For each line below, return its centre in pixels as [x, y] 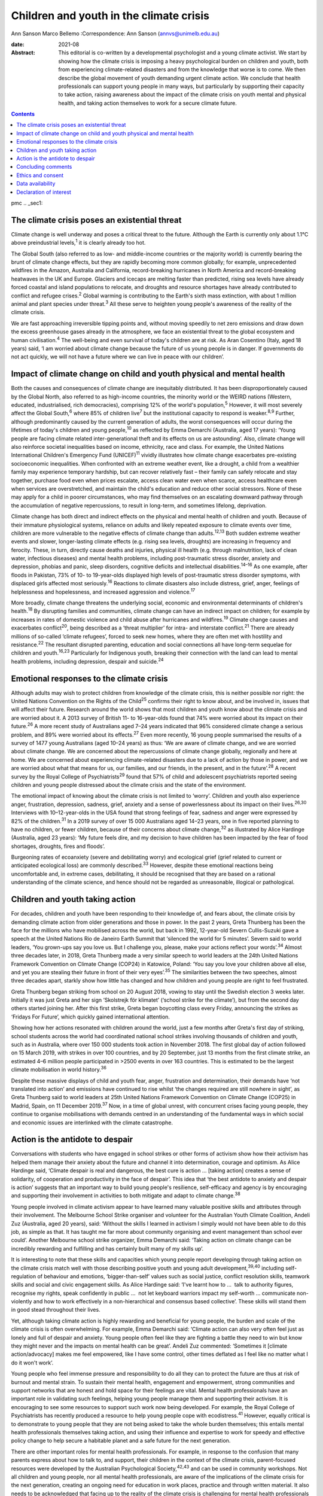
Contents [23, 114]
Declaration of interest [44, 192]
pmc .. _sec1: [27, 203]
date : [18, 44]
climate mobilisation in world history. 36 [59, 1069]
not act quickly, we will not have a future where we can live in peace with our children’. [118, 357]
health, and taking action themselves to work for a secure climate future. [148, 103]
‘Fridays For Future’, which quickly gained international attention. [91, 1017]
